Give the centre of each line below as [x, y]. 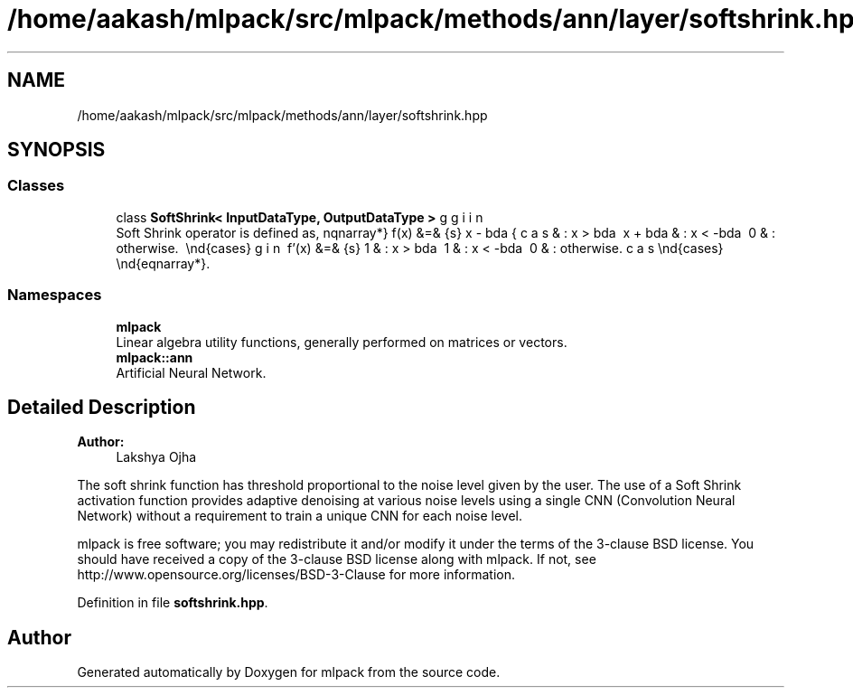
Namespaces [55, 295]
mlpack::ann [155, 357]
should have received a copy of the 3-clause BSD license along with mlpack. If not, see [337, 559]
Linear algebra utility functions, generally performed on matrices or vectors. [342, 342]
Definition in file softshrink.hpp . [173, 603]
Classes [36, 186]
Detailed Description [102, 407]
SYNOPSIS [56, 150]
